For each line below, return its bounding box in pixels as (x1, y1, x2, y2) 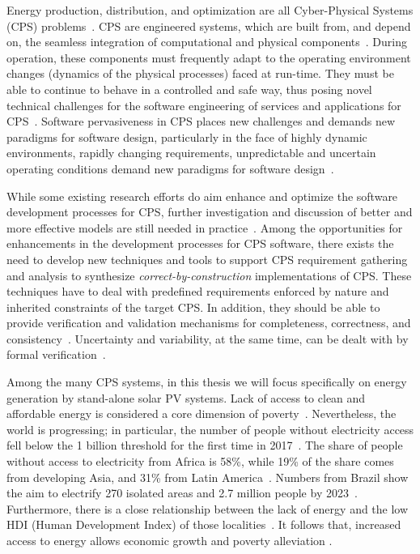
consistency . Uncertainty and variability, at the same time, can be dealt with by (6, 330, 409, 347)
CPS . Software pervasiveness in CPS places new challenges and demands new (6, 113, 396, 130)
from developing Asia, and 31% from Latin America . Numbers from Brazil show (6, 468, 409, 485)
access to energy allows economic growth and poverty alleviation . (6, 532, 333, 548)
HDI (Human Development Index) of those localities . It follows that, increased (6, 516, 401, 533)
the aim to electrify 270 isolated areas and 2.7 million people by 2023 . (6, 484, 358, 501)
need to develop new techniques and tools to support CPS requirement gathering (6, 250, 408, 267)
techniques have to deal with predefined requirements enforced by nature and (6, 283, 389, 300)
